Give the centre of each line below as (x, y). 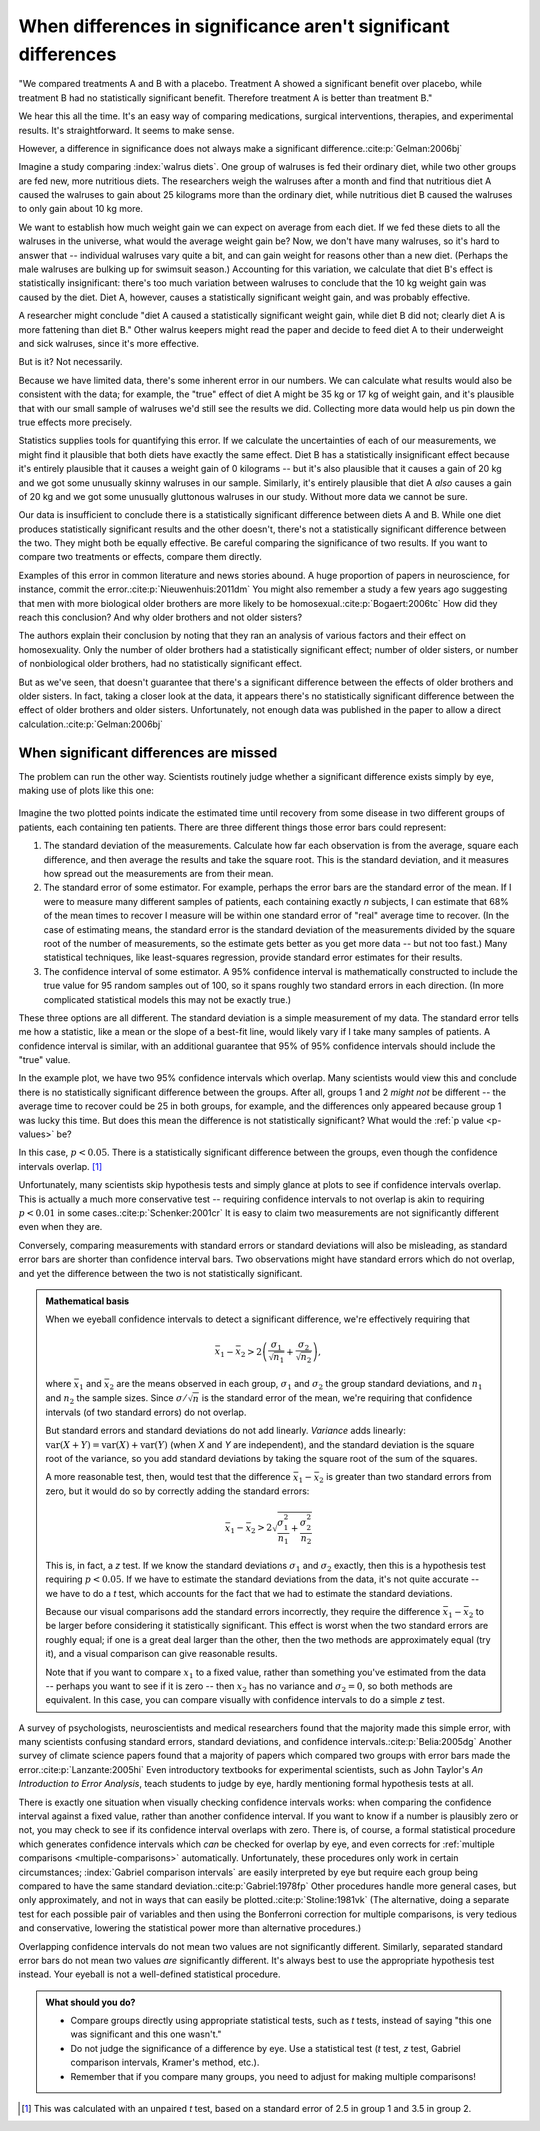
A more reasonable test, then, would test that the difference (168, 1477)
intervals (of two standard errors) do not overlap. (146, 1412)
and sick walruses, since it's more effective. (109, 343)
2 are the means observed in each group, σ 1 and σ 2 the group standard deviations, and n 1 (296, 1385)
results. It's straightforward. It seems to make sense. (126, 130)
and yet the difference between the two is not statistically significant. (160, 1273)
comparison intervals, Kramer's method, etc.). (165, 2062)
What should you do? (90, 2002)
